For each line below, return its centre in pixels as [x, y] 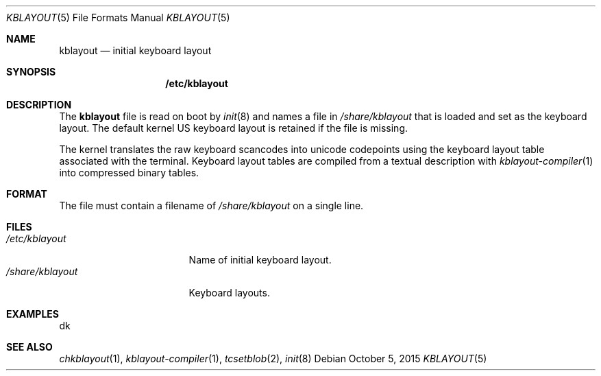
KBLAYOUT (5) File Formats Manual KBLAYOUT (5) [118, 17]
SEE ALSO [29, 347]
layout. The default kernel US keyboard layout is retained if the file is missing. [234, 128]
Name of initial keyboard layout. [260, 260]
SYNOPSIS [31, 72]
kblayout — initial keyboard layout [135, 50]
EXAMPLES [33, 314]
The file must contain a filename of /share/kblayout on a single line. [211, 205]
